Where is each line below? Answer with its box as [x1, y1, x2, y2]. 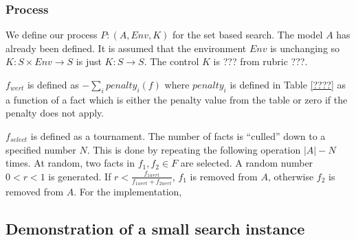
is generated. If [48, 169, 111, 183]
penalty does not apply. [5, 106, 104, 120]
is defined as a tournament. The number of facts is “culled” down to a [30, 128, 326, 143]
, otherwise [267, 169, 314, 183]
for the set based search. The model [173, 27, 323, 42]
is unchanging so [270, 40, 340, 55]
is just [76, 54, 102, 69]
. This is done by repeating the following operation [87, 142, 301, 156]
